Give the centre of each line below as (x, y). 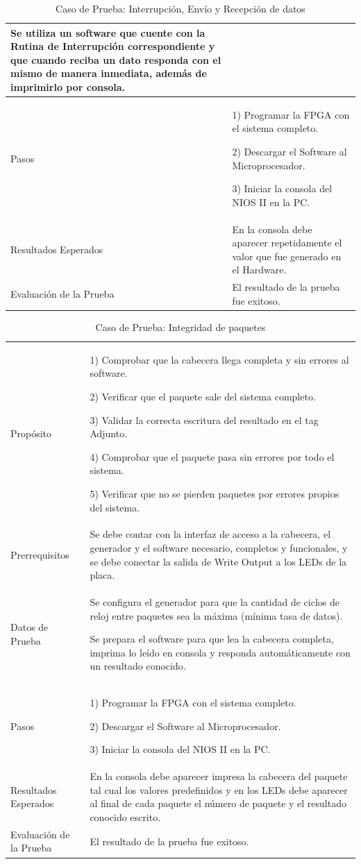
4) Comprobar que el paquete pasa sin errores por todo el (212, 456)
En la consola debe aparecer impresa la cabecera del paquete (219, 776)
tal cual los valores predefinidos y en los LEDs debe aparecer (219, 789)
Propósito (31, 433)
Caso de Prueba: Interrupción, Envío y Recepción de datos (180, 8)
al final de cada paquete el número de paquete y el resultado (218, 803)
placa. (102, 575)
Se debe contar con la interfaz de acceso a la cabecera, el (210, 534)
